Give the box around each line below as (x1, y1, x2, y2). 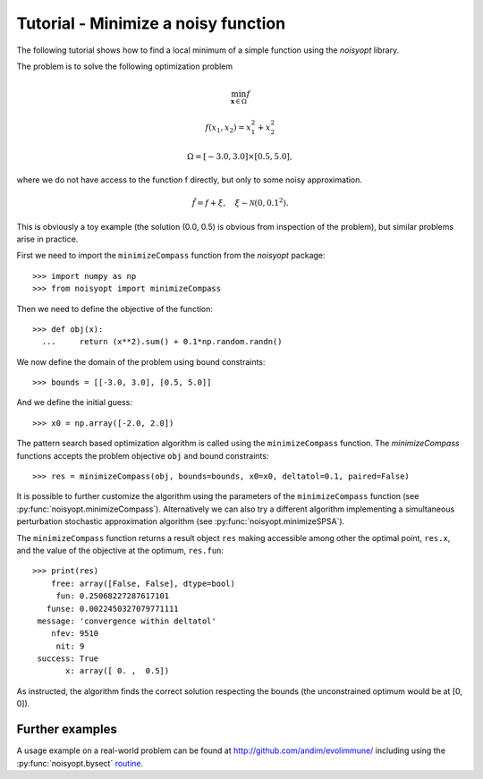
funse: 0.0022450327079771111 (46, 604, 179, 614)
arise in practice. (16, 233, 79, 244)
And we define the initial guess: (16, 397, 133, 408)
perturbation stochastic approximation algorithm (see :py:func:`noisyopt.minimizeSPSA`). (16, 516, 345, 527)
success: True (37, 654, 99, 664)
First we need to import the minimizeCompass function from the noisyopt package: (16, 250, 326, 261)
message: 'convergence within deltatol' (37, 615, 216, 626)
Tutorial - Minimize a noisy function (16, 13, 286, 33)
